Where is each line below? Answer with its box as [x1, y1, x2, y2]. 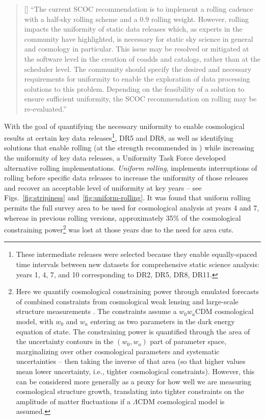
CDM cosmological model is [138, 396, 225, 406]
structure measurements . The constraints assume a [16, 306, 177, 317]
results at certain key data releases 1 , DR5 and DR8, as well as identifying [4, 131, 234, 143]
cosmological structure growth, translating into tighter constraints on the [16, 386, 244, 397]
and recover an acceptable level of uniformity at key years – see [4, 182, 202, 193]
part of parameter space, [150, 336, 227, 347]
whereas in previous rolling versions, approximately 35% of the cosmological [4, 212, 241, 223]
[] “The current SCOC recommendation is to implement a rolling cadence [24, 4, 253, 14]
